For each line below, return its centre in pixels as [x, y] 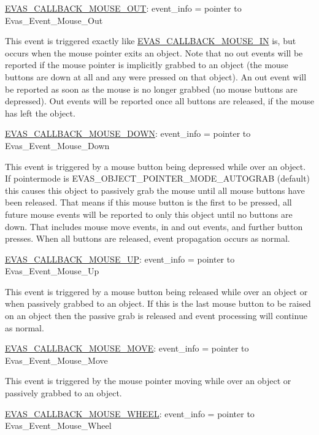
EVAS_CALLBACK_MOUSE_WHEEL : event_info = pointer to [130, 413]
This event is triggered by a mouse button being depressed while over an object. [156, 166]
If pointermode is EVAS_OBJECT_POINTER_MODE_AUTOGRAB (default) [158, 178]
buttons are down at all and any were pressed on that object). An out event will [156, 76]
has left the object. [40, 113]
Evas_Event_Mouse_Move [56, 360]
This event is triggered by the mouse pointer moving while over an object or [148, 381]
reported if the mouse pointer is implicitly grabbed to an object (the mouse [147, 65]
